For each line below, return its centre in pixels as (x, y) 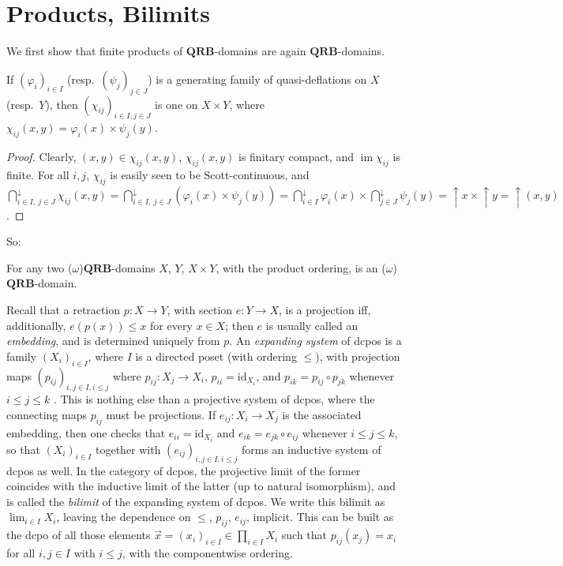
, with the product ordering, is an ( (301, 267)
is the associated (322, 414)
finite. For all (38, 174)
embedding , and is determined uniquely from (113, 341)
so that (23, 449)
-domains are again (260, 51)
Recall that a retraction (64, 309)
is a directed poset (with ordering (216, 356)
